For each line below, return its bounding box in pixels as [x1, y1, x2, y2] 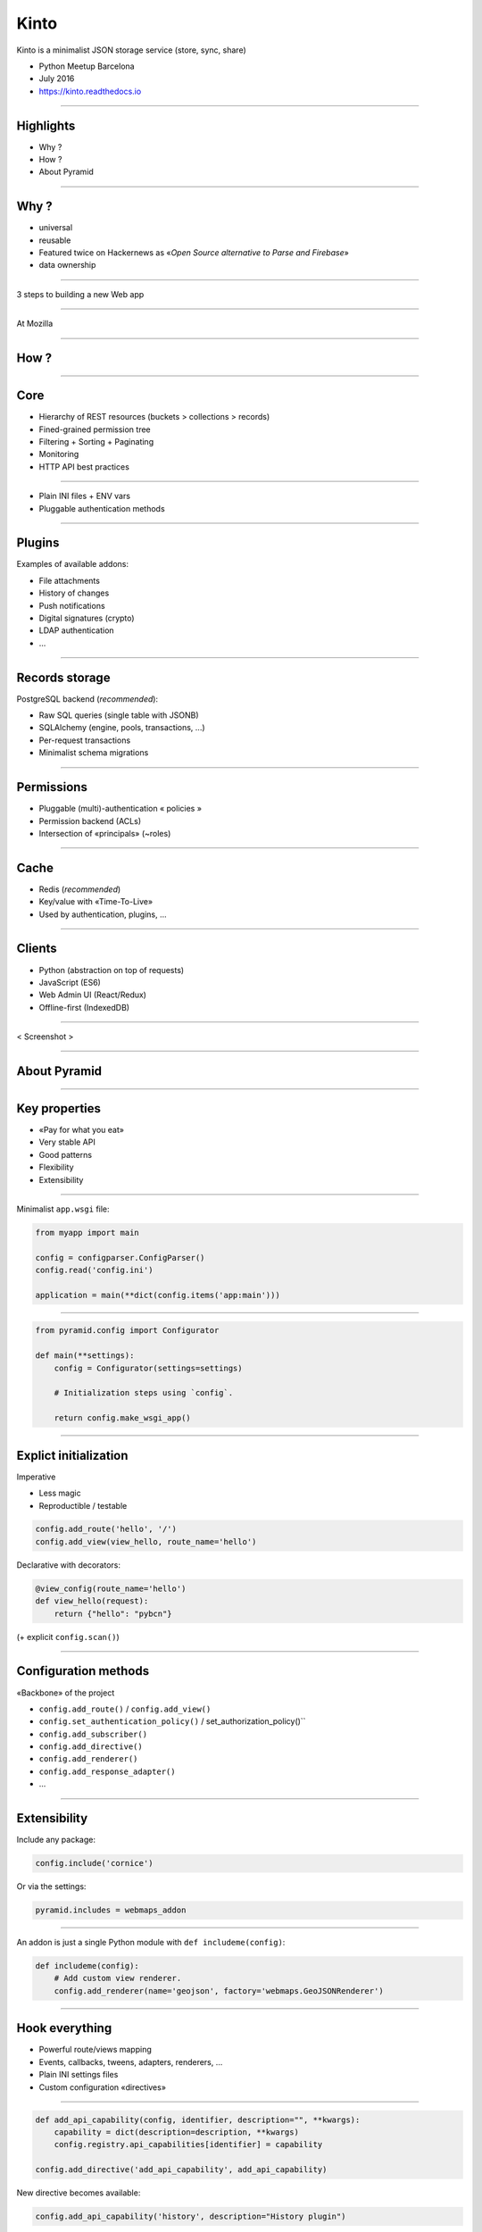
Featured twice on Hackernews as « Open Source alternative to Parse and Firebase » [38, 247, 350, 258]
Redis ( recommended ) [38, 884, 121, 895]
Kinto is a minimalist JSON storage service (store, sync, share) [16, 45, 246, 55]
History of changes [38, 587, 110, 598]
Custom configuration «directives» [38, 2081, 167, 2093]
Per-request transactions [38, 735, 131, 745]
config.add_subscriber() [38, 1728, 147, 1739]
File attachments [38, 575, 100, 586]
